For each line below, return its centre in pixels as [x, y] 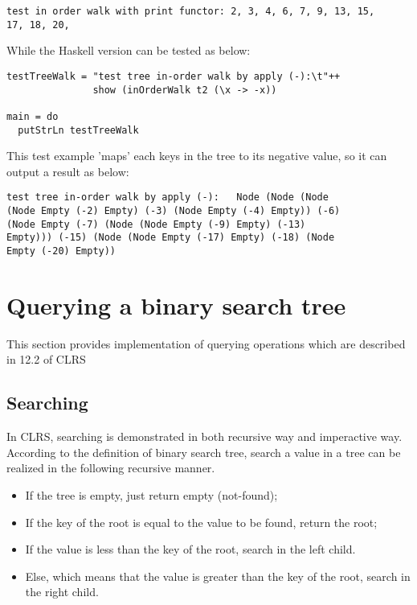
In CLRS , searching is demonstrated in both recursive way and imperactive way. [204, 436]
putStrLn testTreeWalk [78, 130]
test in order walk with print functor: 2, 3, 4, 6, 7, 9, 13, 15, [191, 11]
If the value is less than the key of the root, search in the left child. [190, 549]
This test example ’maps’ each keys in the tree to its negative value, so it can [197, 156]
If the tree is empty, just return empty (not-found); [151, 494]
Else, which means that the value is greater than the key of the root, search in [218, 576]
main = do [33, 116]
